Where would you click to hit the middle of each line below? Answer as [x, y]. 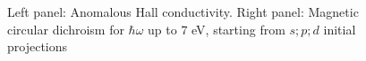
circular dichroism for [66, 29]
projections [38, 46]
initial [340, 29]
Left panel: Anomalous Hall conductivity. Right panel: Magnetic [183, 11]
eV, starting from [238, 29]
